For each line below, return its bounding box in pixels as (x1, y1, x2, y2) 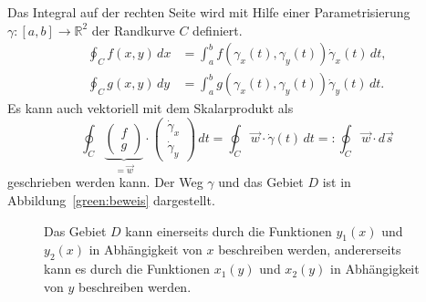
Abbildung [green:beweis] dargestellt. (7, 191, 215, 210)
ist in (322, 172, 351, 192)
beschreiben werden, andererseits (218, 240, 401, 259)
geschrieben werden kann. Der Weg (7, 172, 203, 192)
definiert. (192, 20, 243, 39)
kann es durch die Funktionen (44, 259, 210, 278)
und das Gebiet (218, 172, 304, 192)
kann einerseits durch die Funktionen (125, 221, 332, 240)
